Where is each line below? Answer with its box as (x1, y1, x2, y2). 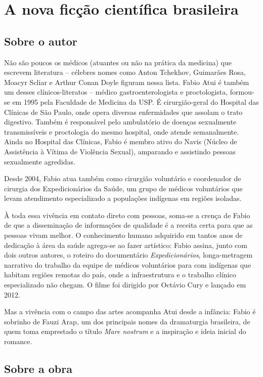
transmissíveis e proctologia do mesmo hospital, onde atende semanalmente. (4, 126, 239, 137)
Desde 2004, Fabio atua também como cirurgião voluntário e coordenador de (4, 173, 241, 184)
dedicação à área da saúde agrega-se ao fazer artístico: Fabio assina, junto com (4, 239, 247, 250)
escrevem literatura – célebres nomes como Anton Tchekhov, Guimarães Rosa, (4, 67, 246, 77)
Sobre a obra (4, 361, 72, 376)
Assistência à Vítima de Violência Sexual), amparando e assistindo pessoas (4, 146, 236, 156)
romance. (4, 336, 32, 347)
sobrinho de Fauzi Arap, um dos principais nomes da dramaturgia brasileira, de (4, 316, 250, 326)
